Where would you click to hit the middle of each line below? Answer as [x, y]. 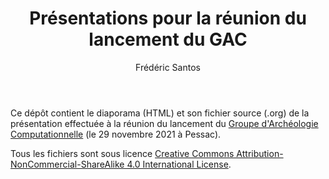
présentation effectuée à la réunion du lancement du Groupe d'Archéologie [164, 123]
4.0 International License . [179, 164]
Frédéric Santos [168, 67]
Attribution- [260, 153]
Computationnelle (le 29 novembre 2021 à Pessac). [116, 134]
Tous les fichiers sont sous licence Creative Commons [122, 153]
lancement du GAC [168, 39]
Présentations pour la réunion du [168, 18]
